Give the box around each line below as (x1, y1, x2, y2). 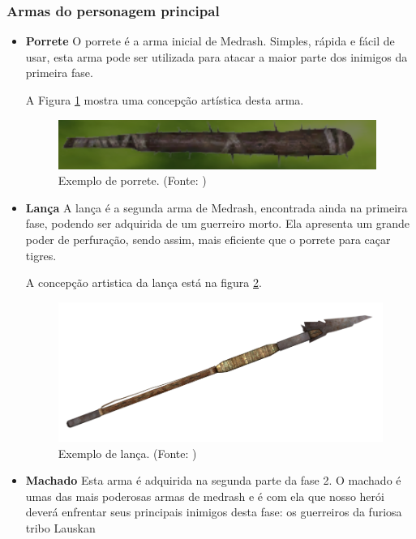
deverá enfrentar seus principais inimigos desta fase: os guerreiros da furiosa (25, 503, 402, 520)
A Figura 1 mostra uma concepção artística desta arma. (25, 92, 304, 108)
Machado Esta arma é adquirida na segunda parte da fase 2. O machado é (25, 472, 401, 489)
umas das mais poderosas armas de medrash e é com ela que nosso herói (25, 487, 384, 504)
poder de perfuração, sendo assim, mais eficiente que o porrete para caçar (25, 230, 391, 247)
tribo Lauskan (25, 519, 96, 536)
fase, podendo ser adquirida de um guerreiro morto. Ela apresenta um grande (25, 215, 410, 232)
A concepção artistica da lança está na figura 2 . (25, 274, 262, 291)
